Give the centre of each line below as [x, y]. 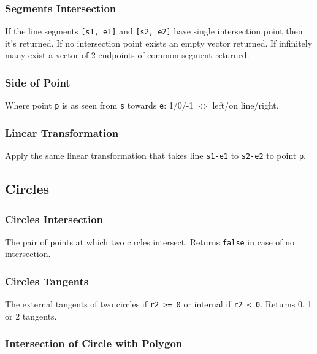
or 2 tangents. [31, 316]
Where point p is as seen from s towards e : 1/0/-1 [99, 105]
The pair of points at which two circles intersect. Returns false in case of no [150, 241]
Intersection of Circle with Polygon [94, 343]
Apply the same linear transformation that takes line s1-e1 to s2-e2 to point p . [155, 156]
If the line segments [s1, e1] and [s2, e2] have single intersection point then [154, 31]
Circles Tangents [47, 281]
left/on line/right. [246, 105]
